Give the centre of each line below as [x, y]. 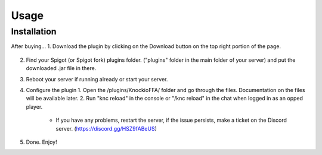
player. [34, 106]
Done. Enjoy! [41, 142]
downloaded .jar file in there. [61, 68]
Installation [34, 31]
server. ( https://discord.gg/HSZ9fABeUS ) [106, 128]
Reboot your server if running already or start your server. [97, 79]
